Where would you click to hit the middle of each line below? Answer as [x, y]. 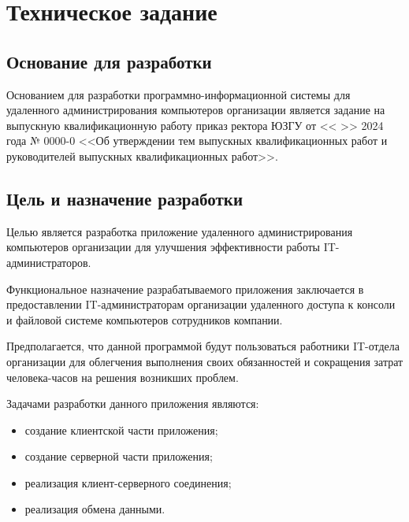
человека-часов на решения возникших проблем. [123, 377]
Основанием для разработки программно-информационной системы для [178, 94]
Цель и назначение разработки [125, 198]
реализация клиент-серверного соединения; [128, 482]
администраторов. [49, 262]
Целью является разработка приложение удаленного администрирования [180, 231]
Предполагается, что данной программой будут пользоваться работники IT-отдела [203, 346]
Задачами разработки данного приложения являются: [133, 404]
